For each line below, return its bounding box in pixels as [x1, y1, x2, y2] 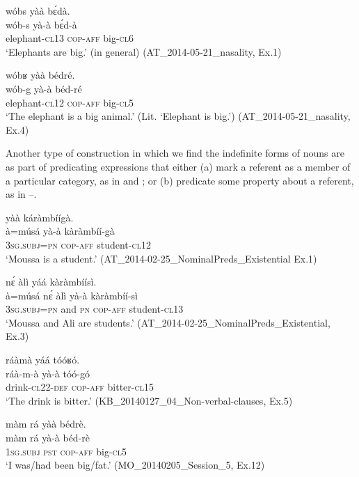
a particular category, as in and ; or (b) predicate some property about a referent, [6, 173, 354, 187]
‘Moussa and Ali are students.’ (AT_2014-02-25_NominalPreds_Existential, [6, 315, 330, 329]
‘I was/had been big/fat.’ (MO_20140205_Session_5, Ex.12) [6, 458, 265, 472]
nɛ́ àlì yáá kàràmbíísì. [6, 274, 97, 289]
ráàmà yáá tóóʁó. [6, 352, 80, 367]
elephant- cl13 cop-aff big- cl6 [6, 31, 134, 45]
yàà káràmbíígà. [6, 210, 74, 224]
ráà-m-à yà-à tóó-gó [6, 366, 90, 380]
